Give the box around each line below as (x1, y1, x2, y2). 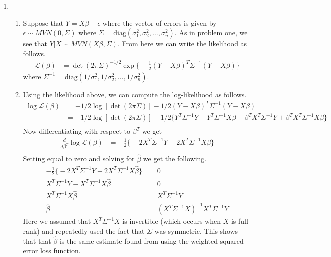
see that (23, 38, 47, 49)
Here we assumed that (23, 216, 91, 226)
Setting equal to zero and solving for (23, 153, 135, 164)
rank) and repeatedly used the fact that (23, 225, 145, 236)
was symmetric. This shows (154, 225, 238, 236)
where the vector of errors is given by (102, 17, 217, 28)
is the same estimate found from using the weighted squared (59, 235, 244, 246)
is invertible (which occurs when (122, 216, 221, 226)
